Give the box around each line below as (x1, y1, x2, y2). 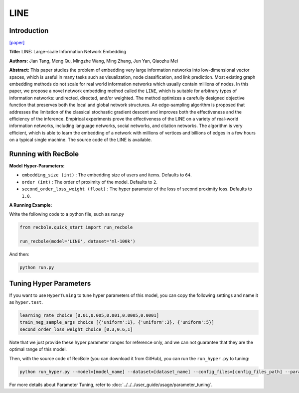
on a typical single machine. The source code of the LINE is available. (9, 137, 152, 143)
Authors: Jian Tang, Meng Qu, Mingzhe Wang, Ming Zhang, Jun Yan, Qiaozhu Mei (9, 58, 178, 64)
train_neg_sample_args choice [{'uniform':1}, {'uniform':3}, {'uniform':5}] (19, 319, 214, 325)
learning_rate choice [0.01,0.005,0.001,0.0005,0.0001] (19, 313, 159, 318)
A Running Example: (9, 202, 52, 208)
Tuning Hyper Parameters (9, 279, 91, 287)
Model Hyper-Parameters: (9, 163, 65, 169)
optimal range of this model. (9, 346, 67, 352)
